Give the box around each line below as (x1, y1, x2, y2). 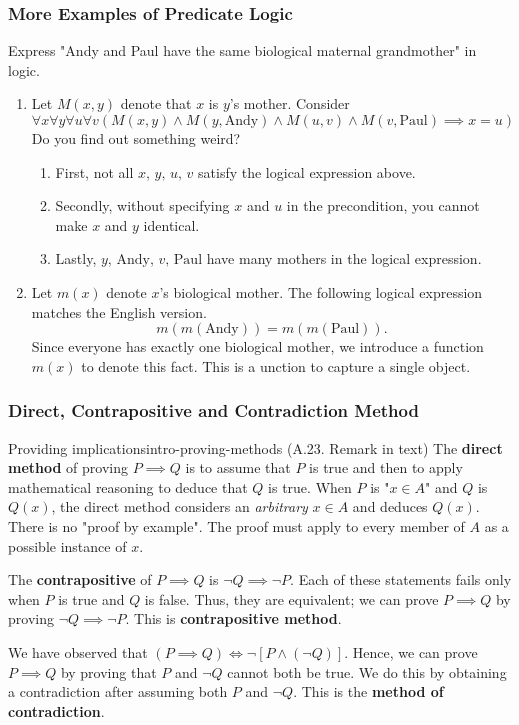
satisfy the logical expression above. (198, 161, 416, 182)
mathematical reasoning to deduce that (8, 476, 248, 497)
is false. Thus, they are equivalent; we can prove (144, 588, 439, 609)
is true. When (268, 476, 352, 497)
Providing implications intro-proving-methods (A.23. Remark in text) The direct (8, 437, 503, 458)
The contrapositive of (8, 569, 152, 590)
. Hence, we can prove (344, 641, 478, 662)
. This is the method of (293, 681, 444, 702)
